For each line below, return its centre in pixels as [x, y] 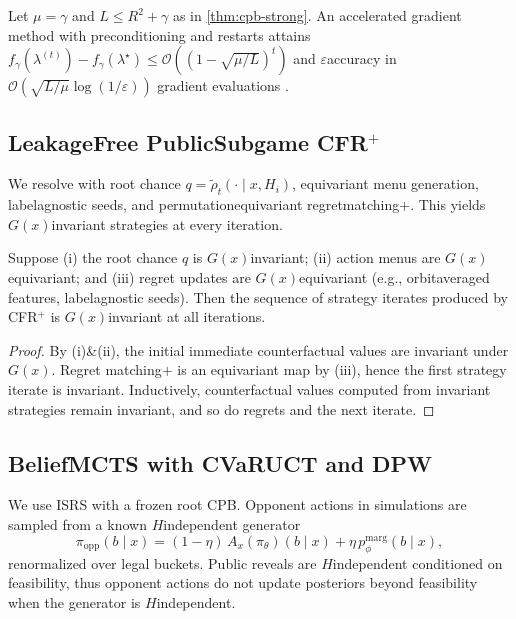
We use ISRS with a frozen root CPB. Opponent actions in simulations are [237, 504]
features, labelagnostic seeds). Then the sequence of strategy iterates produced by [258, 296]
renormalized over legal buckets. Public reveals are [162, 562]
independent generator [232, 523]
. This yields [448, 204]
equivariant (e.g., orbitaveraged [394, 276]
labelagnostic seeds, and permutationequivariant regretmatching [204, 204]
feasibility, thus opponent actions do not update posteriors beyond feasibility [243, 582]
